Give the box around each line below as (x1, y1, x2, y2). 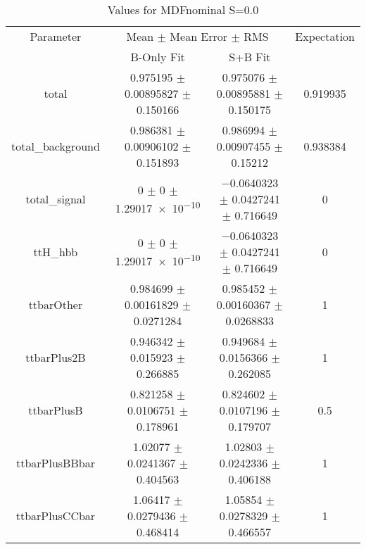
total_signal (25, 191, 86, 207)
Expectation (295, 28, 355, 44)
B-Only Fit (130, 49, 185, 65)
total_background (11, 138, 100, 154)
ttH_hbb (33, 244, 78, 260)
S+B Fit (229, 49, 271, 65)
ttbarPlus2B (25, 349, 86, 365)
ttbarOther (28, 296, 83, 313)
